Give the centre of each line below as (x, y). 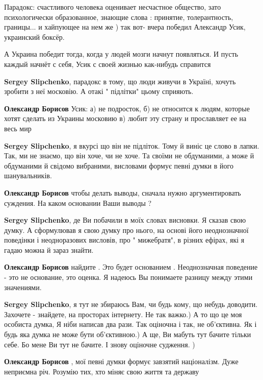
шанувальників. (28, 175)
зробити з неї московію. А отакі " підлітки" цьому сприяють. (99, 91)
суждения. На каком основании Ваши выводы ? (78, 203)
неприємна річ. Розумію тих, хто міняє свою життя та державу (102, 371)
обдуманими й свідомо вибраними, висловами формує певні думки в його (119, 165)
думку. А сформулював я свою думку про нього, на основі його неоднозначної (126, 230)
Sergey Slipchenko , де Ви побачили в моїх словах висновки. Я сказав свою (125, 220)
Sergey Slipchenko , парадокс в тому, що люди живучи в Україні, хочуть (120, 81)
